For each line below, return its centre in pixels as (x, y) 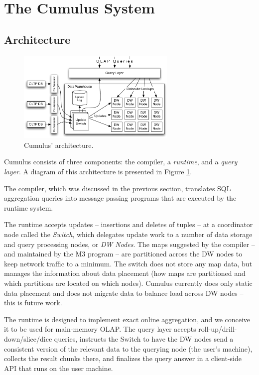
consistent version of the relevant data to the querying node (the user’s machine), (128, 348)
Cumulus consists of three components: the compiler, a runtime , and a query (121, 162)
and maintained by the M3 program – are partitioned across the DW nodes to (123, 254)
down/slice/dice (28, 338)
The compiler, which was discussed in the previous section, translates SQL (118, 188)
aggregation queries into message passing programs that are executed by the (120, 198)
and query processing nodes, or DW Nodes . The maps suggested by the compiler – (129, 244)
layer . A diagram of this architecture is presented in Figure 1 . (98, 172)
